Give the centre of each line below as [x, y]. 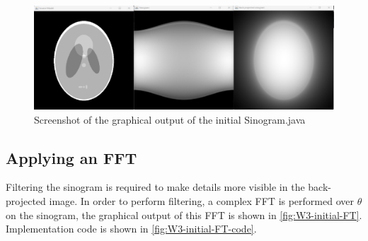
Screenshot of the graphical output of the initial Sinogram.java [170, 119]
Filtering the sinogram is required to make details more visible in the [155, 187]
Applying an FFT [71, 157]
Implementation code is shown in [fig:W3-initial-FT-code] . [131, 229]
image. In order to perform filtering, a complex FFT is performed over [201, 200]
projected [26, 200]
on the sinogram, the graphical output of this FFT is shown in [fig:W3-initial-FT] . [184, 214]
